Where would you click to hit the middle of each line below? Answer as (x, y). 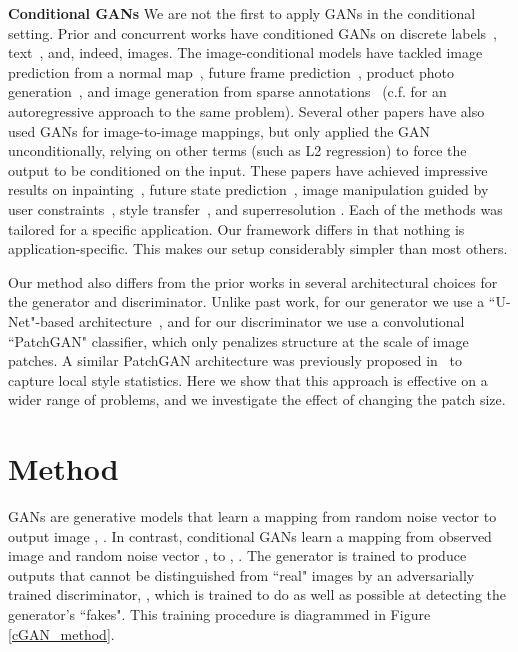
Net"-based (41, 320)
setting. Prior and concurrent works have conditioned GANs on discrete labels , (252, 32)
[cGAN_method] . (61, 633)
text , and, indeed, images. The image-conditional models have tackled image (245, 52)
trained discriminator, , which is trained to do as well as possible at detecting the (257, 594)
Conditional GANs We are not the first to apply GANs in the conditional (242, 13)
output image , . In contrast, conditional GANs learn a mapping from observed (250, 535)
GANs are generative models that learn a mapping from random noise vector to (252, 516)
